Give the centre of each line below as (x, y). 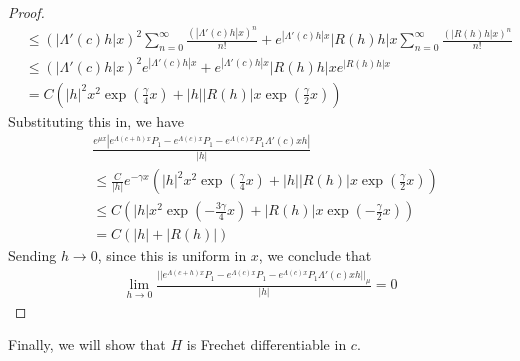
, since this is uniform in (172, 255)
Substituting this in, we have (96, 120)
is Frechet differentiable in (266, 344)
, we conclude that (315, 255)
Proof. (26, 12)
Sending (32, 255)
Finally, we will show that (87, 344)
